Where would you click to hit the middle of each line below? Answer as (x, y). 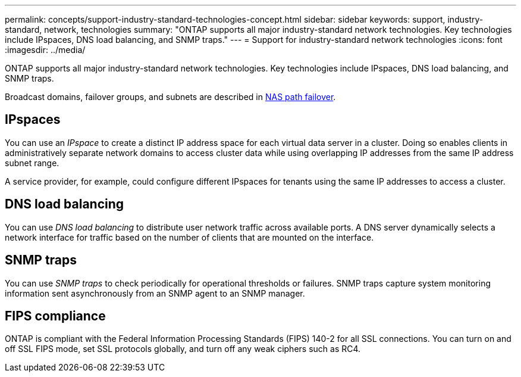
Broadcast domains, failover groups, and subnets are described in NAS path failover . (170, 97)
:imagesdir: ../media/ (45, 50)
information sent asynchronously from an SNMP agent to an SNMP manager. (155, 293)
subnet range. (32, 163)
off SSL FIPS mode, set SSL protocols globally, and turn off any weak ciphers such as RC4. (183, 349)
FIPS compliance (55, 316)
